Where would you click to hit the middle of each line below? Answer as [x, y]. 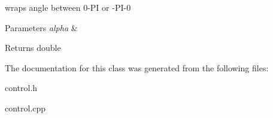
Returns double [33, 48]
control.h [21, 88]
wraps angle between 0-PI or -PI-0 [68, 7]
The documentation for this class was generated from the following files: [137, 67]
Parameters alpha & [41, 27]
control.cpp [25, 108]
